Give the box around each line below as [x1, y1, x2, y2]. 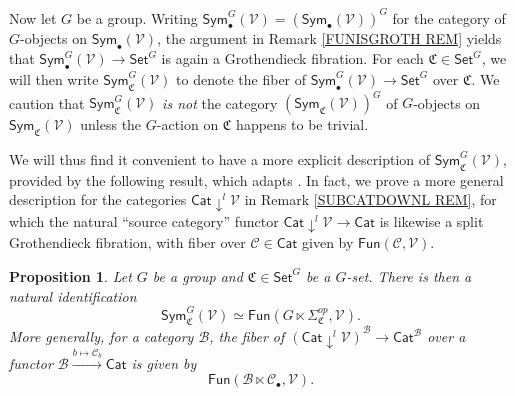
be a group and [152, 265, 243, 286]
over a [427, 326, 466, 347]
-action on [156, 114, 219, 135]
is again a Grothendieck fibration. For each [161, 48, 424, 69]
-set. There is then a [346, 265, 472, 286]
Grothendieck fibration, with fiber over [9, 232, 246, 253]
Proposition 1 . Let [9, 265, 132, 286]
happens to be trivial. [236, 114, 369, 135]
